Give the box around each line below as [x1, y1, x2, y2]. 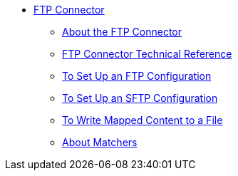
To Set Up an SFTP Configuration [62, 92, 218, 104]
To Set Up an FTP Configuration [62, 70, 212, 82]
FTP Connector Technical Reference [62, 48, 232, 60]
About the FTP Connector [62, 26, 182, 38]
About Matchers [62, 136, 138, 148]
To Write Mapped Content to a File [62, 114, 223, 126]
